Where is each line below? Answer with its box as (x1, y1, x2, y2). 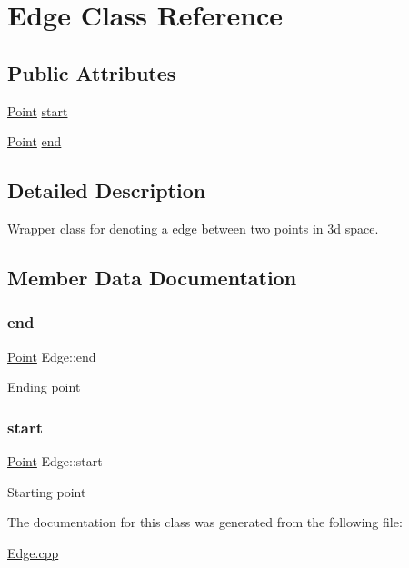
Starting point (7, 482, 86, 501)
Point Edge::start (7, 451, 103, 470)
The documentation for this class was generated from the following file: (7, 513, 403, 532)
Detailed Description (7, 176, 206, 204)
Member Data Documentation (7, 263, 297, 291)
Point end (7, 132, 62, 151)
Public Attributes (7, 58, 176, 86)
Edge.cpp (7, 543, 59, 562)
